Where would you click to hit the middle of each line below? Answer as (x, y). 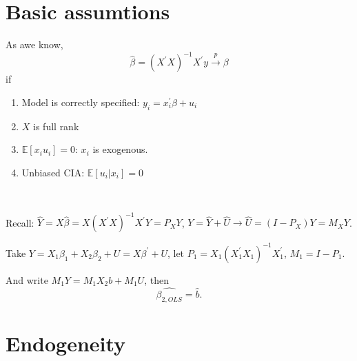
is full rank (56, 126)
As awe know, (34, 44)
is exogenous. (120, 149)
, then (156, 279)
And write (27, 279)
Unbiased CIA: (53, 172)
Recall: (20, 222)
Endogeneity (66, 343)
